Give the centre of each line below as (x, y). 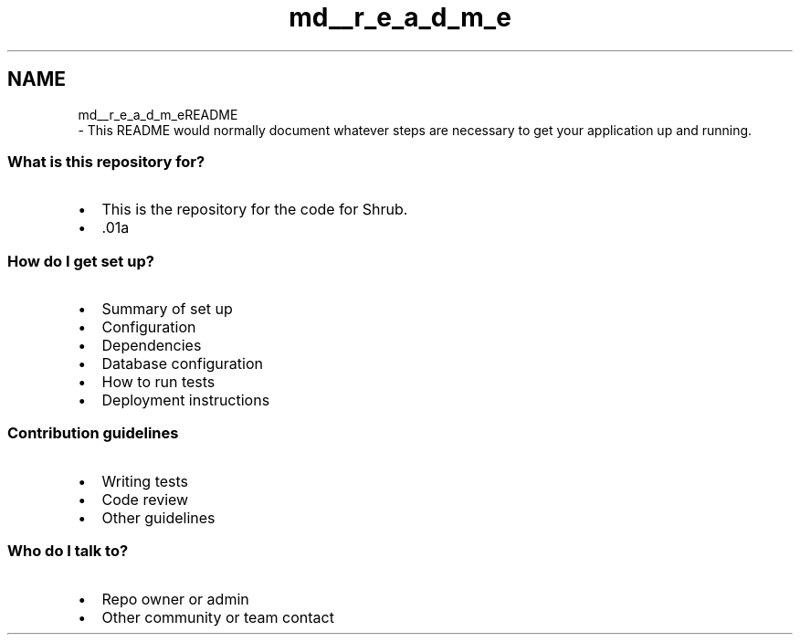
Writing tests (145, 481)
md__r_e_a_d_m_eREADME (158, 114)
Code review (145, 499)
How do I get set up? (81, 261)
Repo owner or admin (175, 599)
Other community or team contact (218, 617)
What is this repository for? (106, 161)
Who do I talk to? (68, 551)
